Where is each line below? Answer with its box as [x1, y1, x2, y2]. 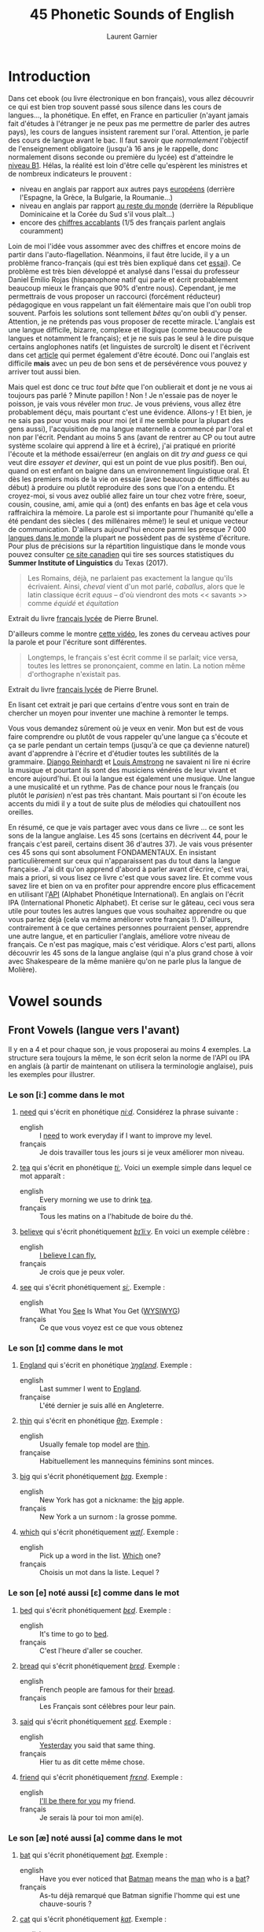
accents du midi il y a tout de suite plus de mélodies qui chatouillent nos [8, 798, 241, 808]
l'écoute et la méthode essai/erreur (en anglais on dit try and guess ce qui [8, 449, 247, 459]
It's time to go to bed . [38, 1629, 109, 1638]
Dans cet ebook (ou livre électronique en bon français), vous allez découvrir [8, 93, 255, 103]
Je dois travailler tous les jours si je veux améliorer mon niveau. [38, 1147, 245, 1157]
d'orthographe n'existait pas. [27, 669, 122, 678]
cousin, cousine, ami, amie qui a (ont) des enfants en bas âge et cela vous [8, 499, 248, 509]
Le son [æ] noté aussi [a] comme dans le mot [8, 1832, 183, 1843]
